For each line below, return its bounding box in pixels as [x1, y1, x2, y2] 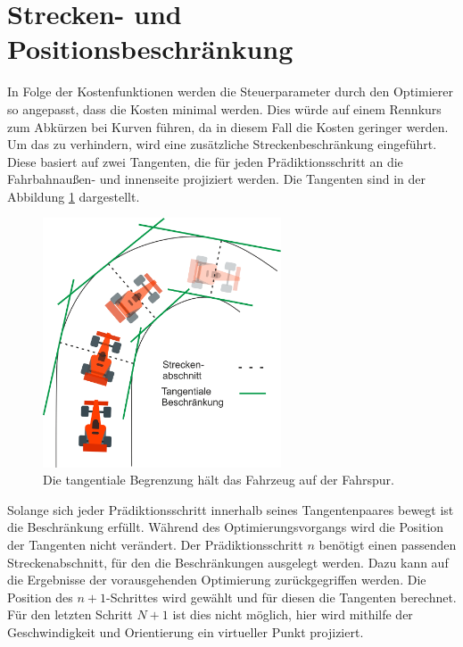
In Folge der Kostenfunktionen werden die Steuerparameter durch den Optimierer [7, 82, 453, 101]
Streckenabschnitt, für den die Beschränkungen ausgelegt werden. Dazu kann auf [7, 552, 449, 571]
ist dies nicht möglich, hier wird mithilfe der [172, 605, 413, 624]
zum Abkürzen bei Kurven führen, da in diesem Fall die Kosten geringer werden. [7, 117, 449, 136]
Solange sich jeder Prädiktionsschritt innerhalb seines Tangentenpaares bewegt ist [7, 500, 454, 518]
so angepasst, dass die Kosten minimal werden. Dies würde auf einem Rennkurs [7, 99, 442, 118]
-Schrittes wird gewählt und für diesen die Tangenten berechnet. [106, 587, 457, 606]
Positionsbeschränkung [7, 30, 294, 67]
